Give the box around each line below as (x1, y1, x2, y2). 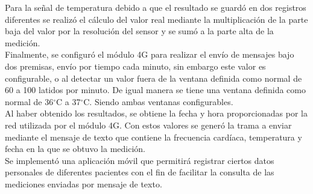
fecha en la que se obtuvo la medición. (5, 142, 146, 155)
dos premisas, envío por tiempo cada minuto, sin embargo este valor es (5, 59, 266, 72)
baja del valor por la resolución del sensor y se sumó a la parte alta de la (5, 25, 274, 37)
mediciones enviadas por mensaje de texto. (5, 177, 162, 190)
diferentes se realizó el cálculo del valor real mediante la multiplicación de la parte (5, 13, 308, 25)
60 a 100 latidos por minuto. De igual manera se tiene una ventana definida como (5, 83, 306, 96)
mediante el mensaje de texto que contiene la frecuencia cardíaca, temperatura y (5, 130, 302, 143)
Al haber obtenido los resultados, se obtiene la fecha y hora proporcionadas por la (5, 107, 308, 120)
